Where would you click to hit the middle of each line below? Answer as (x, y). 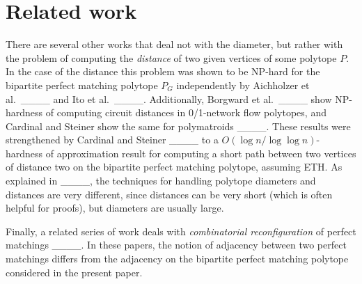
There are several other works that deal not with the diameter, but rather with (174, 44)
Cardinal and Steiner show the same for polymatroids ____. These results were (178, 126)
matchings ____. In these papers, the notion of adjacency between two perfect (176, 245)
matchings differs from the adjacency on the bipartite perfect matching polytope (177, 259)
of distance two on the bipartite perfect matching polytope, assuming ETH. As (174, 167)
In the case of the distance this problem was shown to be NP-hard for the (163, 71)
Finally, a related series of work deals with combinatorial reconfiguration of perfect (181, 231)
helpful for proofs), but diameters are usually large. (115, 208)
